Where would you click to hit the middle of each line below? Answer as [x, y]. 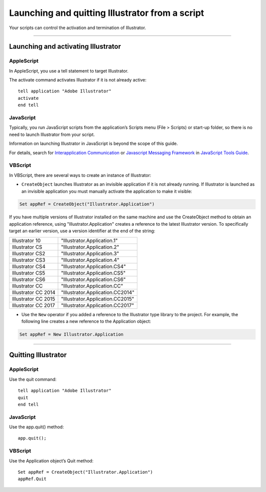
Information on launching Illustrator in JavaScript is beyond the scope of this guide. [94, 144]
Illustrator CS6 [29, 279]
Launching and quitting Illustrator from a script [107, 13]
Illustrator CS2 [29, 253]
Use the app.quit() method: [36, 427]
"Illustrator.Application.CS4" [93, 266]
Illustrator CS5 [29, 273]
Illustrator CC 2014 [34, 292]
